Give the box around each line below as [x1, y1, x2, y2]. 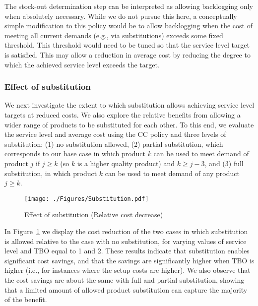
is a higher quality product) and [77, 158, 175, 168]
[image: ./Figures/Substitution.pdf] [24, 195, 149, 202]
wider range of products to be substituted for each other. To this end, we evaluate [4, 119, 254, 129]
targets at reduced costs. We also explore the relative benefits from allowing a [4, 109, 241, 120]
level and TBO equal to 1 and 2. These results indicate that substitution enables [4, 245, 250, 256]
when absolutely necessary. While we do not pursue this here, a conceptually [4, 10, 237, 21]
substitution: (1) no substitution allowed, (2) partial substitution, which [4, 138, 223, 149]
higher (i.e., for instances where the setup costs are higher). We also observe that [4, 265, 251, 275]
